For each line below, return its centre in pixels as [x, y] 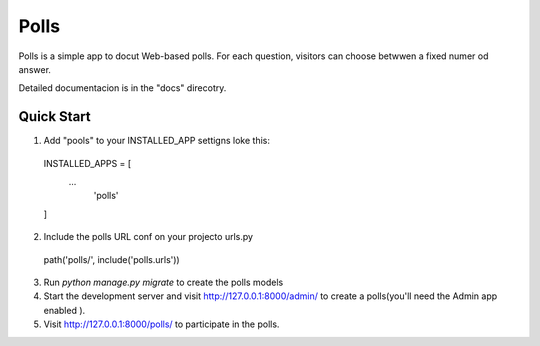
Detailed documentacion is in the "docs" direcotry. [122, 88]
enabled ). [64, 310]
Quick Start [54, 116]
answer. [35, 69]
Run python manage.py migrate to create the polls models [163, 282]
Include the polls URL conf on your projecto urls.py [148, 237]
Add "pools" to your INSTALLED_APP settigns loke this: [156, 141]
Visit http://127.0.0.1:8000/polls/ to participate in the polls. [161, 324]
